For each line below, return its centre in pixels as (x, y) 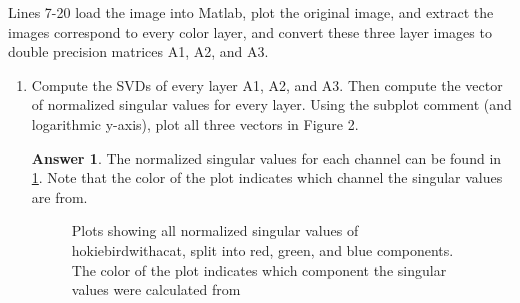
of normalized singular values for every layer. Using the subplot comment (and (271, 104)
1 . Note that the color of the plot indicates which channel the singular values (267, 177)
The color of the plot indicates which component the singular (259, 269)
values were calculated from (156, 289)
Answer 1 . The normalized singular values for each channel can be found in (266, 157)
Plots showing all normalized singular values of (215, 230)
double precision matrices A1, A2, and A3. (138, 51)
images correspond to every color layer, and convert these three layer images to (250, 31)
